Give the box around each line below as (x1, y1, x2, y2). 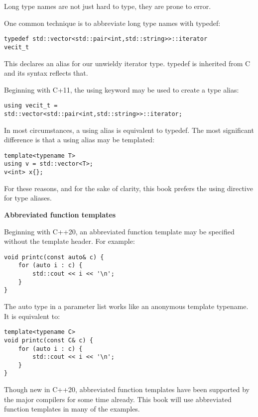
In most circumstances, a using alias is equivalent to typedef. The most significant (4, 124, 254, 135)
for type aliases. (4, 193, 52, 203)
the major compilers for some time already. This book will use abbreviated (4, 394, 232, 404)
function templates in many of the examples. (4, 404, 140, 414)
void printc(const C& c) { (4, 336, 93, 344)
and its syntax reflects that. (4, 68, 88, 78)
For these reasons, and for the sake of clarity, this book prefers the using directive (4, 183, 253, 193)
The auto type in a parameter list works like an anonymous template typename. (4, 301, 249, 311)
